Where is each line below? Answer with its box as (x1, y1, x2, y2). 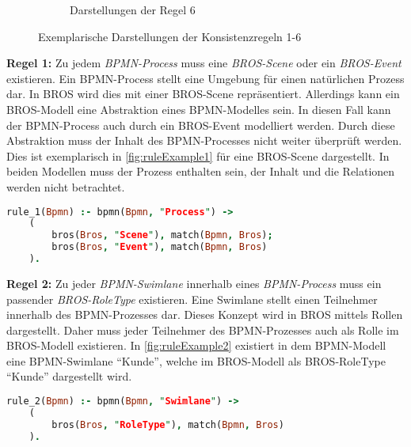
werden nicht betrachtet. (6, 178, 125, 195)
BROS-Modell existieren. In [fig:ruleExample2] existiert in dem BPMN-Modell (6, 337, 386, 354)
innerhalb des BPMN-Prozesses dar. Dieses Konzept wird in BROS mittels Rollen (6, 306, 403, 323)
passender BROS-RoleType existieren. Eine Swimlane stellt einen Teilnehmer (6, 290, 378, 307)
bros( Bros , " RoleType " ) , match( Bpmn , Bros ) (51, 419, 284, 430)
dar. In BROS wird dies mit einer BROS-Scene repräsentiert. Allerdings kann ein (6, 85, 400, 102)
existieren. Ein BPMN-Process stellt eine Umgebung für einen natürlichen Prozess (6, 70, 405, 86)
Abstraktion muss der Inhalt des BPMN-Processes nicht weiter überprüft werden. (6, 132, 402, 149)
